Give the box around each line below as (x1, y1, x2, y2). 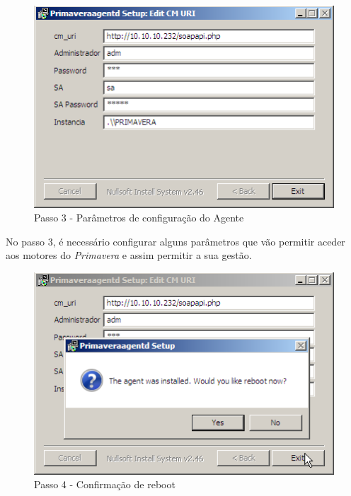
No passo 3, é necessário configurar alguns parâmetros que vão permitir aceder (6, 233, 345, 248)
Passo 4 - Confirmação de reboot (34, 477, 175, 492)
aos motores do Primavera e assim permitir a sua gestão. (6, 248, 252, 263)
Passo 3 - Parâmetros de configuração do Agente (34, 210, 244, 225)
